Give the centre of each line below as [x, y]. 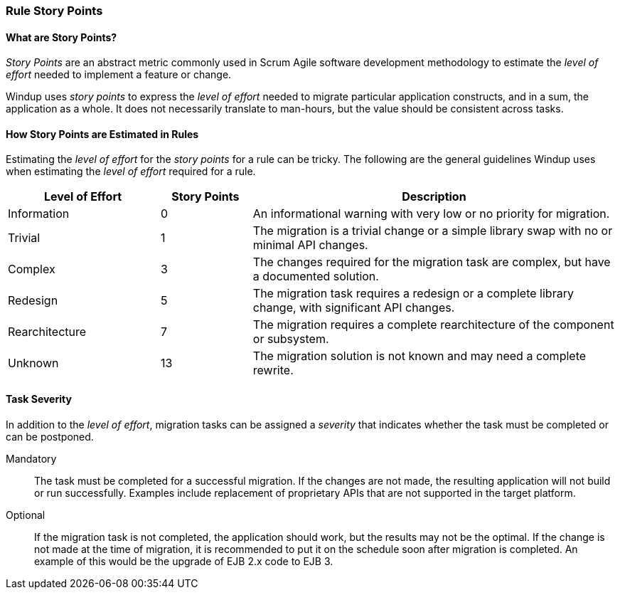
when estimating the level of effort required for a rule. [131, 172]
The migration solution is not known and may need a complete [419, 356]
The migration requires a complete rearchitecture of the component [433, 325]
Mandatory [31, 458]
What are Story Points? [62, 37]
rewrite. [273, 370]
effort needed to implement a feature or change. [119, 75]
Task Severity [39, 399]
